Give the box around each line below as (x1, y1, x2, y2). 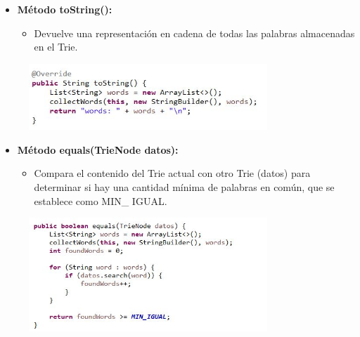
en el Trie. (34, 39, 78, 54)
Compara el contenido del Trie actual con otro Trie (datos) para (34, 166, 311, 180)
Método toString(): (17, 2, 112, 16)
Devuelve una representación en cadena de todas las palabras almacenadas (34, 25, 355, 40)
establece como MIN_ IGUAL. (34, 193, 167, 208)
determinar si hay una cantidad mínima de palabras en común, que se (34, 179, 335, 194)
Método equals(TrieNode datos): (17, 142, 179, 157)
